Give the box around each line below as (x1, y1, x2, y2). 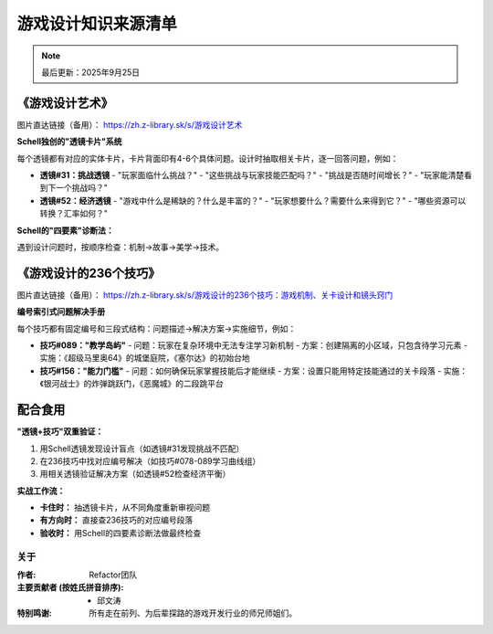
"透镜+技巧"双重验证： (16, 426, 104, 438)
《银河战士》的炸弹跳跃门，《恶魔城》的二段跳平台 (39, 378, 224, 389)
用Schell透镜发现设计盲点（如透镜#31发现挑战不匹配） (39, 443, 245, 454)
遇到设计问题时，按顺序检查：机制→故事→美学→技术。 (16, 241, 225, 252)
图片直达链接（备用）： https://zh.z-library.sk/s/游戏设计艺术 (16, 119, 243, 130)
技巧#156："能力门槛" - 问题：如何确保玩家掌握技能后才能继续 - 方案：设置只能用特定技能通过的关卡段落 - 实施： (39, 365, 468, 376)
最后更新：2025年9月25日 (41, 67, 141, 78)
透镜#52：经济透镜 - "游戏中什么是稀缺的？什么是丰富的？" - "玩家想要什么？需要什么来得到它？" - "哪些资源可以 (39, 195, 467, 206)
